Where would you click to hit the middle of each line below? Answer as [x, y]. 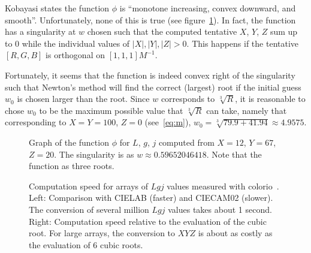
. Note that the [234, 154]
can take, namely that [247, 110]
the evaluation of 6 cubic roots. [86, 244]
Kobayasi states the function [57, 8]
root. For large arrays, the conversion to [102, 233]
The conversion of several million [89, 209]
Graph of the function [69, 142]
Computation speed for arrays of [89, 186]
